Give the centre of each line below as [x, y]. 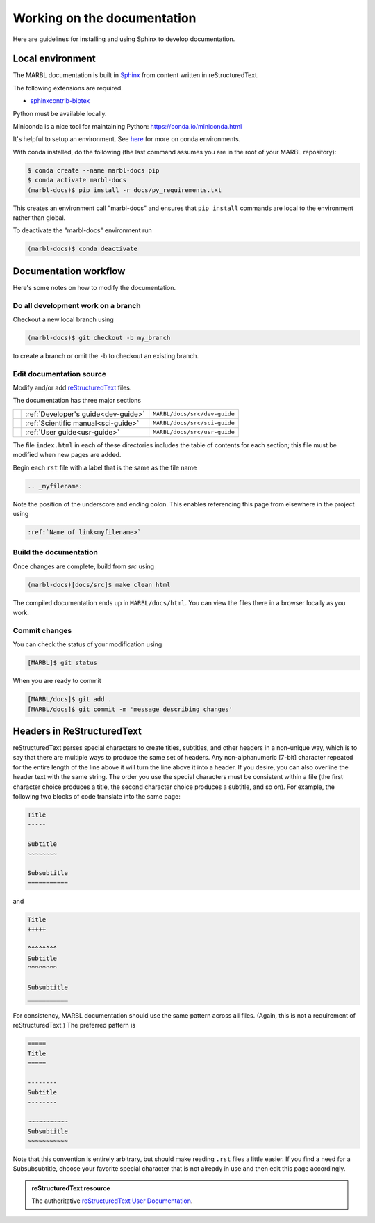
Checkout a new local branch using [63, 319]
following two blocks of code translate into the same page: [97, 796]
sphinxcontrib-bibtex [60, 101]
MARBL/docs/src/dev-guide [194, 414]
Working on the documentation [105, 18]
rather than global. [39, 217]
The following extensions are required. [68, 88]
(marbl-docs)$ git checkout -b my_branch [99, 338]
